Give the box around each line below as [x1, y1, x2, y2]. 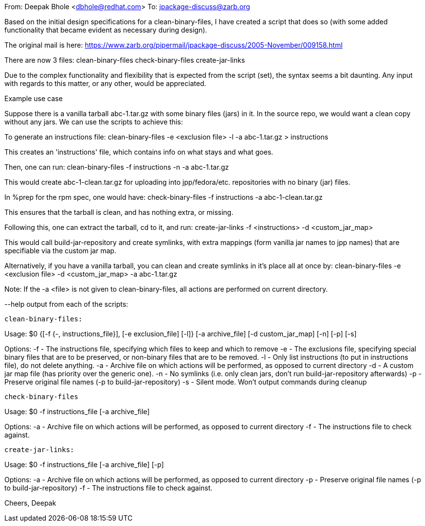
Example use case [4, 94, 63, 103]
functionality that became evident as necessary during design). [4, 26, 207, 34]
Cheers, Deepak [4, 499, 56, 507]
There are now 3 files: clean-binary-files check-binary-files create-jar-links [4, 56, 245, 64]
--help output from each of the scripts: [4, 300, 129, 308]
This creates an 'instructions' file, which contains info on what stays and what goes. [4, 148, 274, 156]
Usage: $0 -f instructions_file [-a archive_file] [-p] [4, 460, 164, 469]
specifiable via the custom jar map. [4, 246, 116, 255]
